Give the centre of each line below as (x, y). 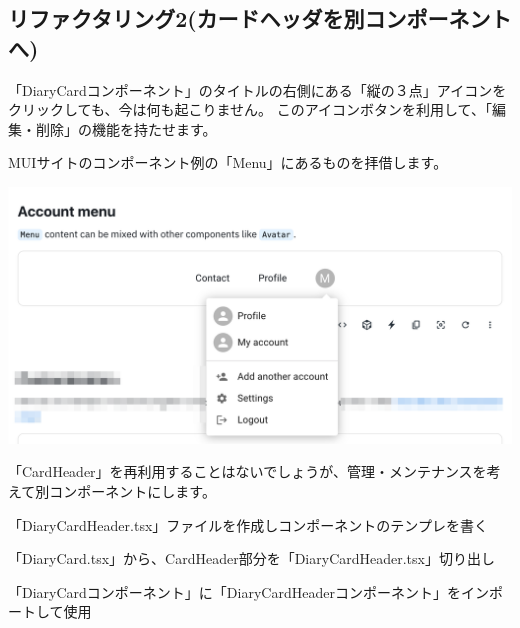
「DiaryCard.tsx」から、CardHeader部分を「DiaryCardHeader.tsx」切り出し (251, 558)
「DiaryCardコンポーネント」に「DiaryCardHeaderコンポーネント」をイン (248, 591)
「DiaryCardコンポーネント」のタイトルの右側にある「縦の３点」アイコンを (257, 89)
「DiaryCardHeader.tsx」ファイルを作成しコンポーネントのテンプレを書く (248, 524)
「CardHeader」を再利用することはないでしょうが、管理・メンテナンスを (247, 471)
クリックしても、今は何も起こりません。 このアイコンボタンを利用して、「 (250, 109)
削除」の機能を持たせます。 (126, 128)
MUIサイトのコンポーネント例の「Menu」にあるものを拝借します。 (228, 162)
